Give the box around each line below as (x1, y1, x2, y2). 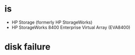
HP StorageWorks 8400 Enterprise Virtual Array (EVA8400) (11, 24, 131, 30)
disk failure (4, 41, 51, 53)
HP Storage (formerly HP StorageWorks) (11, 19, 93, 25)
